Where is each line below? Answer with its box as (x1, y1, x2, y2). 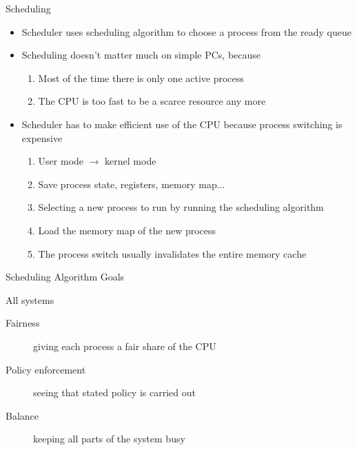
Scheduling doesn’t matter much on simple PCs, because (21, 48, 261, 62)
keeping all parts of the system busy (33, 431, 185, 446)
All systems (6, 292, 54, 307)
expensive (21, 130, 63, 145)
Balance (6, 408, 39, 422)
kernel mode (105, 154, 156, 168)
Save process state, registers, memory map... (38, 176, 225, 191)
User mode (38, 154, 84, 168)
